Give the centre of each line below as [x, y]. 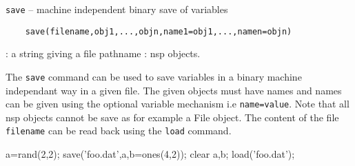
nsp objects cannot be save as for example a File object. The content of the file [172, 117]
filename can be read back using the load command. [119, 131]
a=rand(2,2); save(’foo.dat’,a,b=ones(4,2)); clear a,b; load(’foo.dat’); [150, 154]
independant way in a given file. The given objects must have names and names [174, 90]
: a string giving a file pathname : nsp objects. [103, 53]
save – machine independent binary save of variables [117, 9]
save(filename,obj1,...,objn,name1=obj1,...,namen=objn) [159, 31]
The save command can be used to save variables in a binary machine [154, 76]
